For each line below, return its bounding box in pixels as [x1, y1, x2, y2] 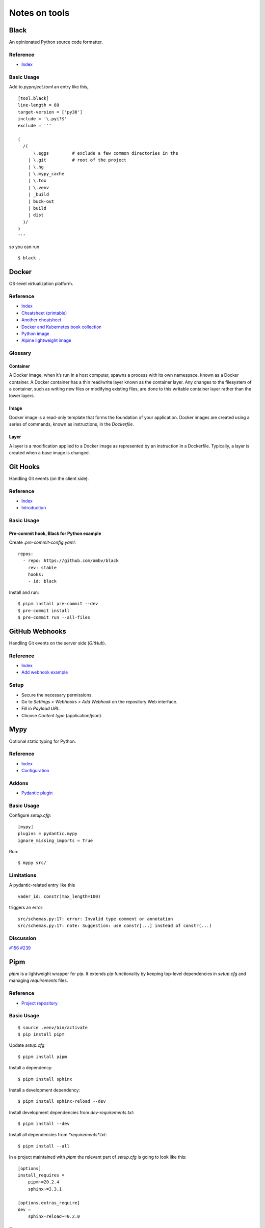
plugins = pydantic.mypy [18, 831, 78, 837]
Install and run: [9, 589, 39, 595]
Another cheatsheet [21, 317, 62, 323]
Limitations [9, 872, 37, 879]
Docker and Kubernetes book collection [21, 324, 102, 330]
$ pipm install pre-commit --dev [18, 601, 98, 607]
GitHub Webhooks [9, 627, 66, 636]
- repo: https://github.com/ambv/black [23, 558, 119, 563]
